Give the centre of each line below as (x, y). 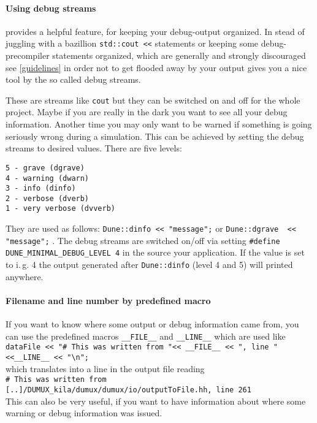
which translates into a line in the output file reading (105, 368)
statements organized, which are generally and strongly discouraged (179, 55)
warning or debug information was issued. (84, 413)
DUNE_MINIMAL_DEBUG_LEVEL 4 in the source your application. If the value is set (155, 252)
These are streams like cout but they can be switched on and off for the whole (153, 100)
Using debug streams (51, 8)
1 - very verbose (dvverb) (60, 209)
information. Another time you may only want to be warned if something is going (159, 124)
